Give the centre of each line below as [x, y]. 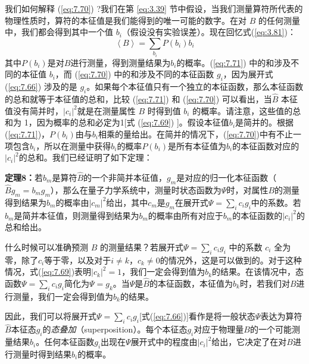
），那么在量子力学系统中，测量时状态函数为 [136, 189]
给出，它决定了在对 [249, 342]
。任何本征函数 [65, 342]
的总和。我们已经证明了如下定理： [85, 157]
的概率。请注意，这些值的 [243, 110]
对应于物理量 [219, 329]
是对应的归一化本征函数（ [227, 177]
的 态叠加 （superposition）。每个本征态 [115, 329]
